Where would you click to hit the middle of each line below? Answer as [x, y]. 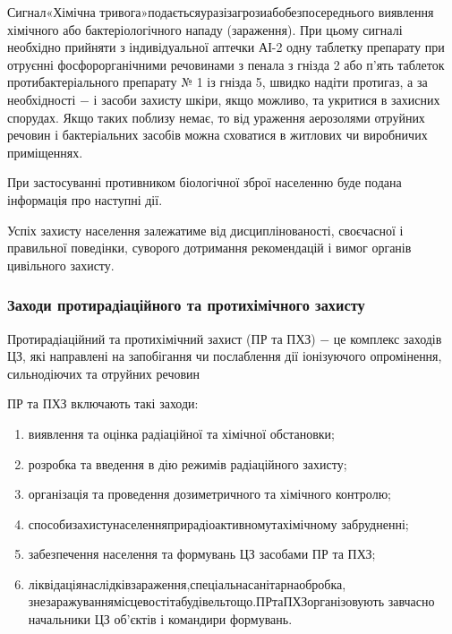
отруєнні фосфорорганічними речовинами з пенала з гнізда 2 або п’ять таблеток [226, 64]
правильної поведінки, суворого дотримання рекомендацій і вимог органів [209, 248]
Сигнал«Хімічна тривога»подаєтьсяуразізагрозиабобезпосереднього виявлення [221, 12]
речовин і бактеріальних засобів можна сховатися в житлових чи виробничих [217, 135]
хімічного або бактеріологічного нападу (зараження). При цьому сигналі [205, 29]
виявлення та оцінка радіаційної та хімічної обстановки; [181, 433]
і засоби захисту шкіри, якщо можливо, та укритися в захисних [267, 99]
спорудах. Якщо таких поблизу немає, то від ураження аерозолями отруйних [216, 117]
